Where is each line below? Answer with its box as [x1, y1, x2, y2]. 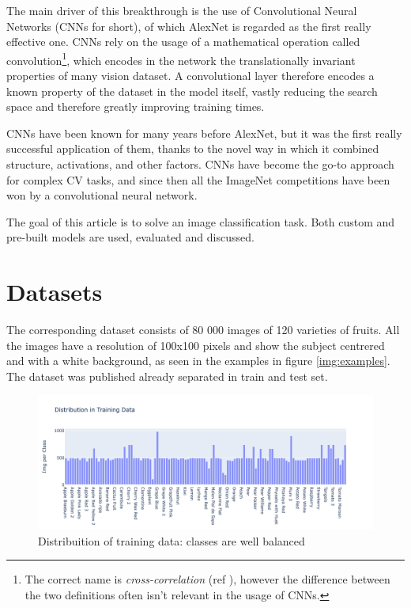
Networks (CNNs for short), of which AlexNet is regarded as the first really [6, 17, 371, 34]
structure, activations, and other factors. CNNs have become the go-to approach [6, 156, 394, 172]
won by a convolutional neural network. [6, 187, 198, 203]
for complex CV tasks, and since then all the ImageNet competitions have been [6, 171, 390, 188]
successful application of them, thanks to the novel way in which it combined [6, 140, 379, 157]
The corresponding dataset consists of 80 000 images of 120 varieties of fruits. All [6, 321, 400, 338]
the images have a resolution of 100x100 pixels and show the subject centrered [6, 336, 385, 353]
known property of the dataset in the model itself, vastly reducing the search [6, 82, 378, 99]
